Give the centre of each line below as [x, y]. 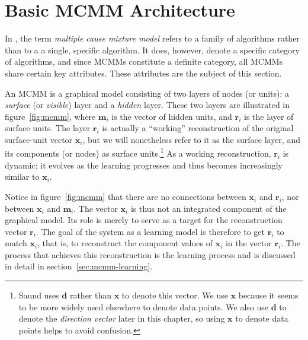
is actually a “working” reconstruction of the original [198, 128]
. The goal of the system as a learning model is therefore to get [150, 231]
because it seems [268, 295]
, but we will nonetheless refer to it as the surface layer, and [191, 139]
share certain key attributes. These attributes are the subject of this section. [143, 73]
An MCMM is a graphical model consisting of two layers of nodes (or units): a [147, 93]
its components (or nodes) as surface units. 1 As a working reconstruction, [138, 152]
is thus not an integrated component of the [208, 208]
